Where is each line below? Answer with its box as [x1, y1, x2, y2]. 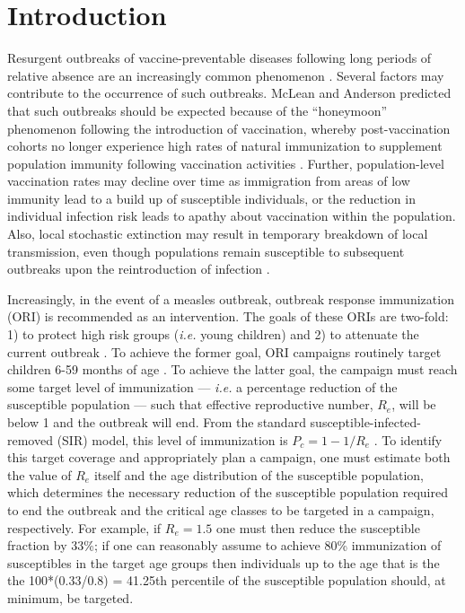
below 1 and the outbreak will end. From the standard [7, 413, 306, 431]
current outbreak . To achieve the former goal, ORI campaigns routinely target [7, 342, 442, 361]
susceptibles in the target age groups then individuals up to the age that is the [7, 553, 440, 572]
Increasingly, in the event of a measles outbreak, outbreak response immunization [7, 289, 454, 308]
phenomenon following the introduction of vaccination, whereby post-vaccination [7, 118, 451, 137]
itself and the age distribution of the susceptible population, [93, 465, 425, 484]
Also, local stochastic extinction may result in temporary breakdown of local [7, 224, 428, 243]
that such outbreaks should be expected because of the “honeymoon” [7, 101, 388, 119]
